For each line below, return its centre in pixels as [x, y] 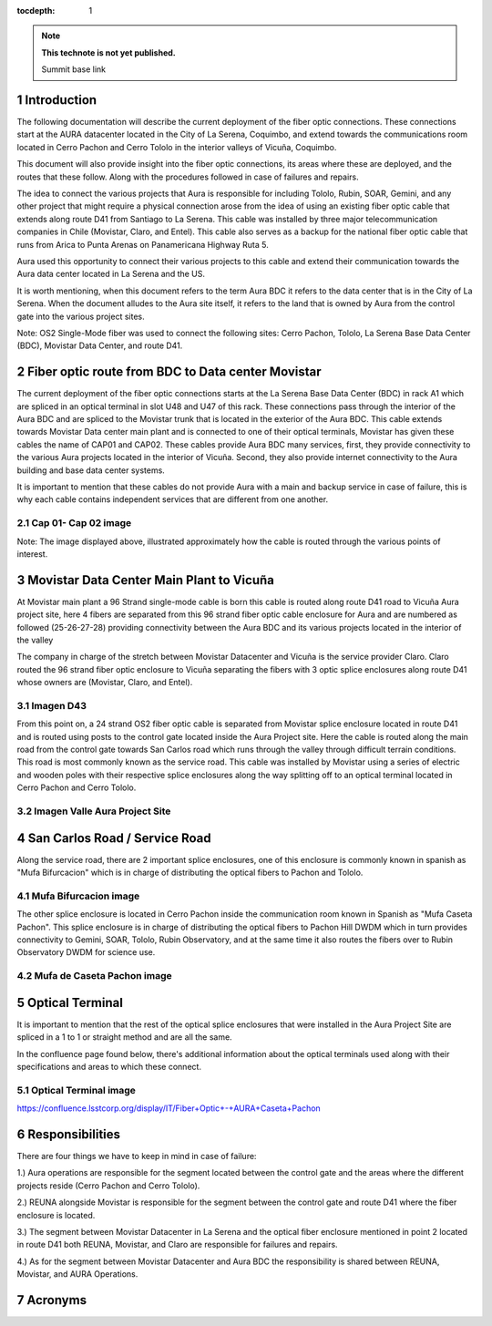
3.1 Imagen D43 [51, 705]
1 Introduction [57, 100]
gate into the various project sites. [81, 316]
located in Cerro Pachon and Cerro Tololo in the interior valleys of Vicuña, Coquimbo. [177, 147]
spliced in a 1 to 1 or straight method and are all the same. [124, 1037]
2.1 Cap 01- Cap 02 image [74, 523]
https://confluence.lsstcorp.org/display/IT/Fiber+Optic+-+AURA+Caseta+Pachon [169, 1108]
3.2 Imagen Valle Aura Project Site [94, 811]
